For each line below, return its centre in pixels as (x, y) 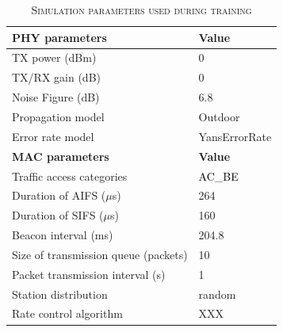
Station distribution (60, 294)
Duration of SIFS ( (58, 215)
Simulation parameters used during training (141, 10)
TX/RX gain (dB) (56, 77)
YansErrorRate (235, 136)
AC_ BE (218, 176)
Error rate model (53, 136)
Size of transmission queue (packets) (100, 254)
